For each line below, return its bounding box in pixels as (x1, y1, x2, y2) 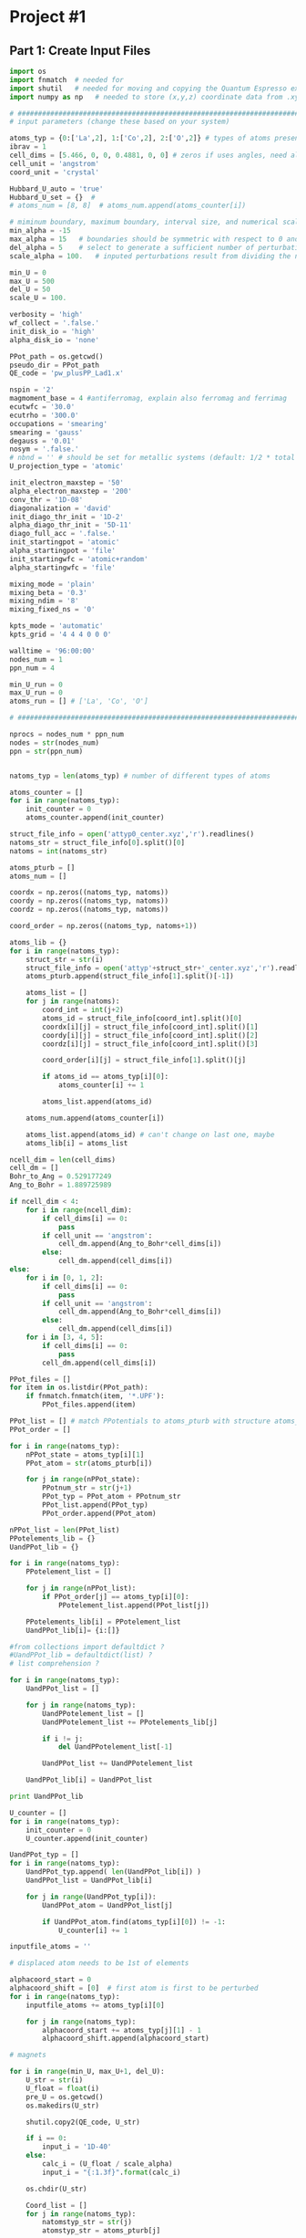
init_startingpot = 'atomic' (9, 538, 120, 547)
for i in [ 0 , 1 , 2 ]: (25, 1273, 104, 1282)
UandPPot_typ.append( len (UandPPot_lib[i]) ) (25, 1867, 202, 1877)
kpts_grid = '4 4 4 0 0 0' (9, 630, 112, 639)
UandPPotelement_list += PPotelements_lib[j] (42, 1718, 219, 1727)
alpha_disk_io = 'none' (9, 335, 100, 344)
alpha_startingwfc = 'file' (9, 563, 117, 572)
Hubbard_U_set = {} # (9, 193, 96, 202)
